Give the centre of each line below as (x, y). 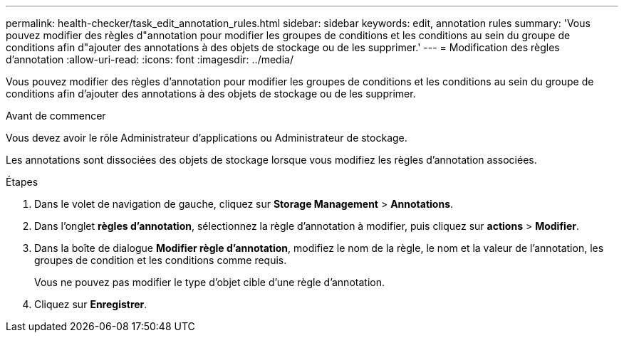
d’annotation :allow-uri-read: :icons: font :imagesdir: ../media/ (150, 59)
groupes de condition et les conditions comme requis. (161, 260)
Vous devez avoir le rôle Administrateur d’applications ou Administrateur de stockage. (207, 138)
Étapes (22, 182)
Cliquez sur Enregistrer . (91, 304)
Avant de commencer (56, 116)
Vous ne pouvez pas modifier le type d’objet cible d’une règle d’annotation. (209, 282)
